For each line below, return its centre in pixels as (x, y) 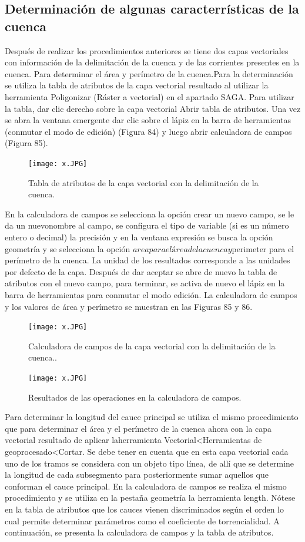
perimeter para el (263, 248)
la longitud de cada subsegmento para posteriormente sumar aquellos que (137, 475)
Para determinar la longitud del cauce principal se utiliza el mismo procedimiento (152, 417)
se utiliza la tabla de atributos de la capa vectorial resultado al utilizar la (137, 85)
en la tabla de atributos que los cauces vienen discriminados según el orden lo (145, 509)
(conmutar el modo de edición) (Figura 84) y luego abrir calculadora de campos (148, 131)
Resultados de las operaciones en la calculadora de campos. (135, 397)
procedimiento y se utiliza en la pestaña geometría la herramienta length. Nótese (150, 498)
